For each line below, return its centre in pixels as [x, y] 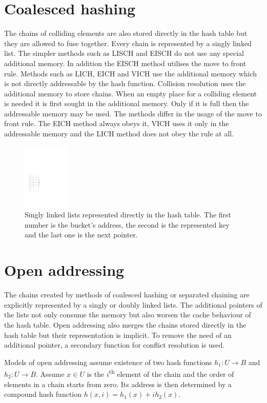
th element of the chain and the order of [171, 373]
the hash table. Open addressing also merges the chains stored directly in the [125, 324]
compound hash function [43, 394]
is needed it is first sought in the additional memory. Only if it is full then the [127, 103]
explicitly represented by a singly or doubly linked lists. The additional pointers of [133, 304]
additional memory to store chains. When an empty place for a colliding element [130, 93]
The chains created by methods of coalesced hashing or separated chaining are [127, 295]
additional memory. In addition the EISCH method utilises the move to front [125, 63]
